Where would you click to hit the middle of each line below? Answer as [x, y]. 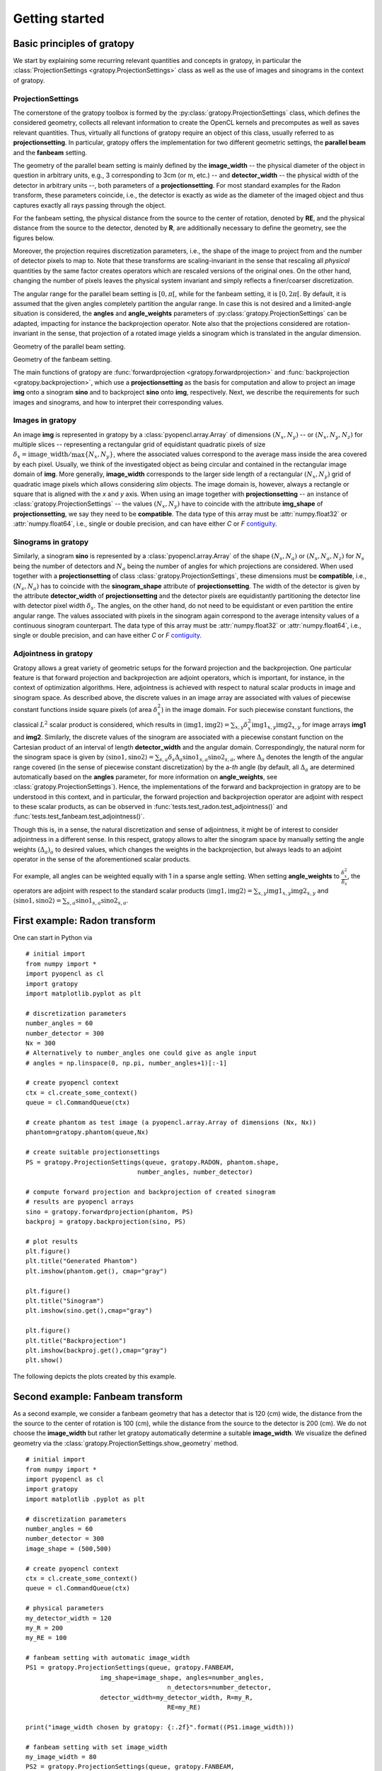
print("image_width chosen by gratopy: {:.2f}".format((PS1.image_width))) [160, 1727]
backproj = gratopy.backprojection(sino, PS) [106, 1221]
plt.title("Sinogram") [65, 1301]
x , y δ [241, 725]
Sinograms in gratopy [51, 542]
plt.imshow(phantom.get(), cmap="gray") [97, 1271]
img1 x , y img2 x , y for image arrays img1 [309, 725]
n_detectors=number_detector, [220, 1687]
